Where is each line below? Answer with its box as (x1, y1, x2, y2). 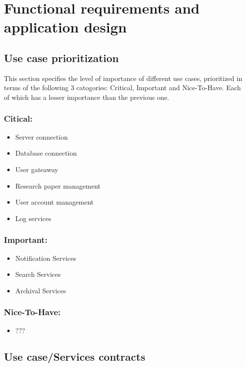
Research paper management (15, 180, 101, 191)
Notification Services (15, 253, 77, 263)
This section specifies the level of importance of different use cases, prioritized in (4, 73, 243, 83)
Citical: (4, 112, 33, 125)
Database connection (15, 148, 77, 158)
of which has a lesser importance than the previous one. (4, 92, 169, 102)
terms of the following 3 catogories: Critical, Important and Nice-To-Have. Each (4, 82, 241, 93)
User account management (15, 197, 94, 207)
